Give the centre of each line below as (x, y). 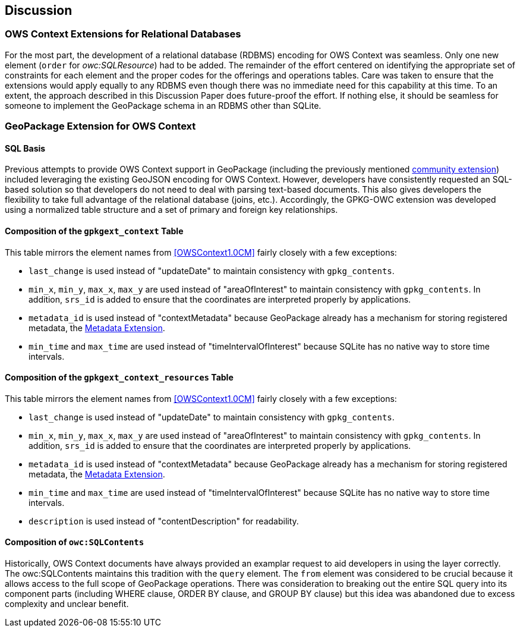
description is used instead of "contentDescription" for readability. (164, 521)
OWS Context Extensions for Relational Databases (123, 34)
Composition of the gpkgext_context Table (94, 231)
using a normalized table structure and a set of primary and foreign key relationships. (171, 210)
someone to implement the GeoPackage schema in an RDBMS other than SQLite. (163, 105)
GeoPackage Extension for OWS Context (100, 126)
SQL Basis (25, 148)
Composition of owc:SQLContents (75, 542)
